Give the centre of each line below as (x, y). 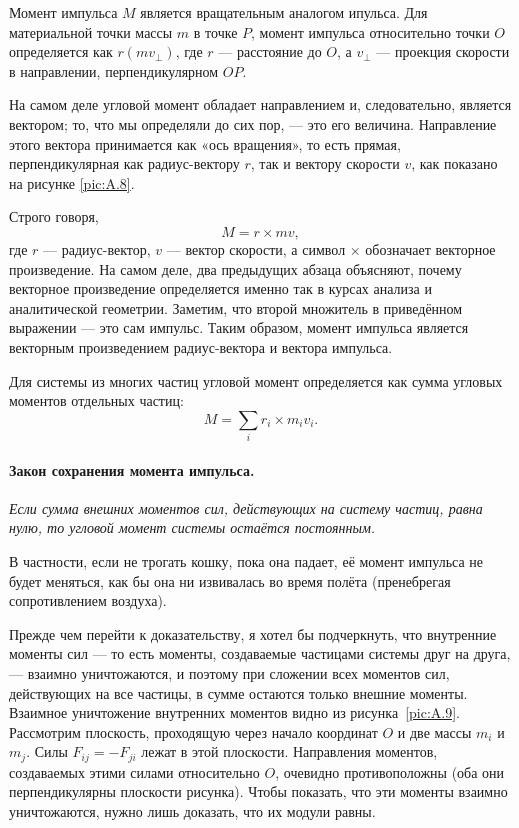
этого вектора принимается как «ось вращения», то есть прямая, (205, 143)
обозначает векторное (430, 248)
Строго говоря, (54, 216)
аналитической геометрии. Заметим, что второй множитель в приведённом (236, 307)
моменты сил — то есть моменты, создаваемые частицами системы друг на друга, (260, 653)
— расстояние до (270, 51)
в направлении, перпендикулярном (114, 70)
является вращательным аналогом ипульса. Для (284, 12)
